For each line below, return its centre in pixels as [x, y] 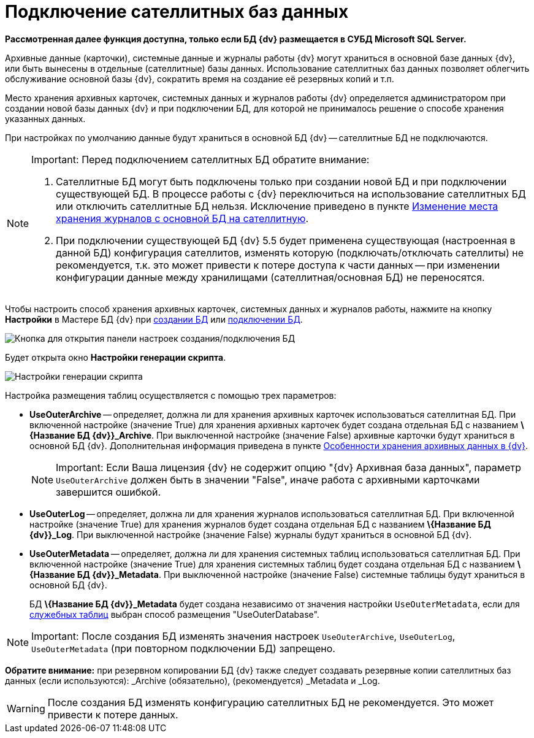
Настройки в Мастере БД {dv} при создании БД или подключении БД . [154, 319]
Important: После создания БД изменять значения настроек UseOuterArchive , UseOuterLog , [243, 636]
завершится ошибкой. [109, 492]
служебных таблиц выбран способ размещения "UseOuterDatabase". [174, 614]
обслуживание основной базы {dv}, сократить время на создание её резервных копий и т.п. [200, 79]
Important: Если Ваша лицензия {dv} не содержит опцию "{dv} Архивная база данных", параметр [288, 467]
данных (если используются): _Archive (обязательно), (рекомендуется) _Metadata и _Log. [193, 680]
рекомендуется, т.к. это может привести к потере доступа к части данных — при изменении [278, 265]
